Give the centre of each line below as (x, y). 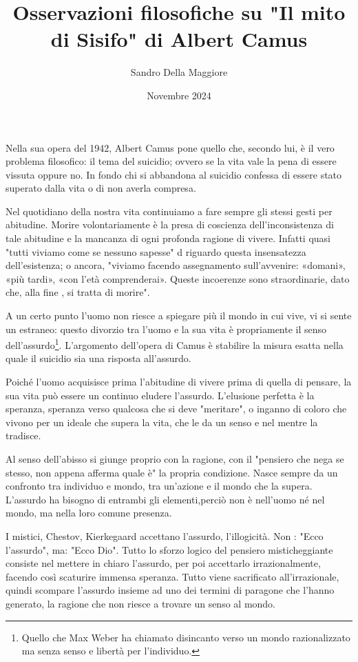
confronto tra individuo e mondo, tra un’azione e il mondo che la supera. (159, 486)
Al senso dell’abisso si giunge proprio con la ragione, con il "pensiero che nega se (175, 459)
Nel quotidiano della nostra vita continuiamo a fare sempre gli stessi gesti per (169, 211)
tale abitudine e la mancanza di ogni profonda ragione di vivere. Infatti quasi (168, 238)
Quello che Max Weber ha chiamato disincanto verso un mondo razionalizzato (186, 637)
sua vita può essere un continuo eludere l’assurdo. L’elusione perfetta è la (160, 395)
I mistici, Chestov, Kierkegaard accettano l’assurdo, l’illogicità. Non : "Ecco (165, 536)
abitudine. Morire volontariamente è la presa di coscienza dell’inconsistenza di (170, 224)
